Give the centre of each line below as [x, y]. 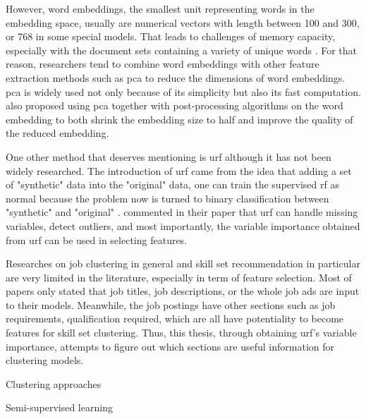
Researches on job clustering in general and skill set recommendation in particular [183, 263]
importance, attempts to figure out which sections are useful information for [170, 346]
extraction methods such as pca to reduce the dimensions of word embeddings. [176, 77]
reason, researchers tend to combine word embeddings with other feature [163, 64]
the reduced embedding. [57, 133]
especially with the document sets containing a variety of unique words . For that [182, 50]
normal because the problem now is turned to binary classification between [167, 198]
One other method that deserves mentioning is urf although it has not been [169, 156]
